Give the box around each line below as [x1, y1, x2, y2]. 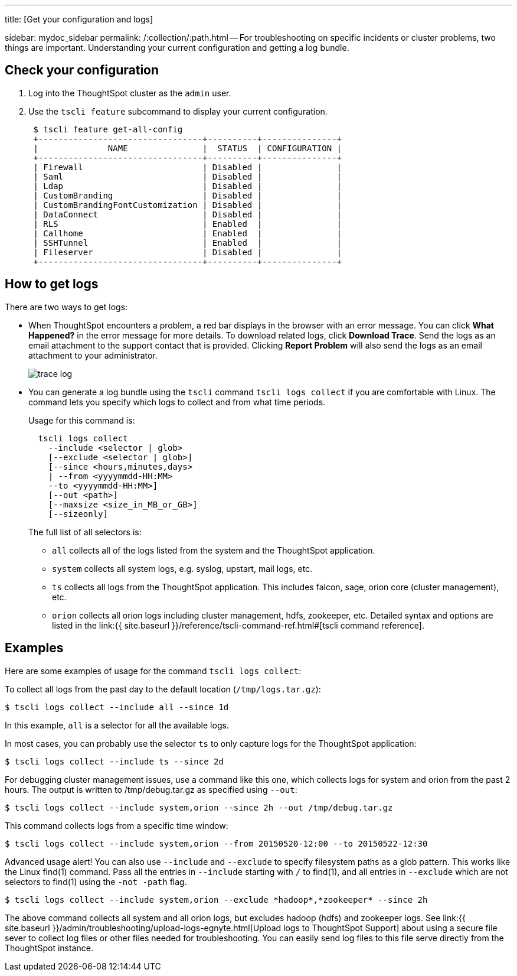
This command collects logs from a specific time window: [5, 820, 228, 831]
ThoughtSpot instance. [5, 942, 93, 953]
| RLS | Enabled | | [33, 219, 342, 229]
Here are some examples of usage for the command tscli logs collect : [5, 665, 302, 676]
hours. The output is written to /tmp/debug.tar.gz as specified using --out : [5, 784, 297, 795]
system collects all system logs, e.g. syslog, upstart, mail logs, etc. [52, 563, 313, 574]
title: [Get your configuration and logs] [5, 14, 153, 24]
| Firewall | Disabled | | [33, 162, 342, 172]
